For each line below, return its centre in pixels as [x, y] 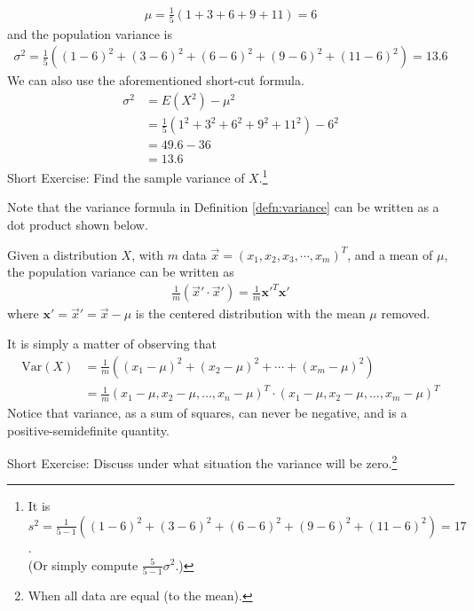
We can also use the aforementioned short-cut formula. [156, 80]
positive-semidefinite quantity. [88, 430]
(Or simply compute [83, 564]
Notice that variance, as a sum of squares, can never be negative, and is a [207, 412]
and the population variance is [90, 33]
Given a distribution [62, 254]
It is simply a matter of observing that [112, 343]
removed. [406, 313]
